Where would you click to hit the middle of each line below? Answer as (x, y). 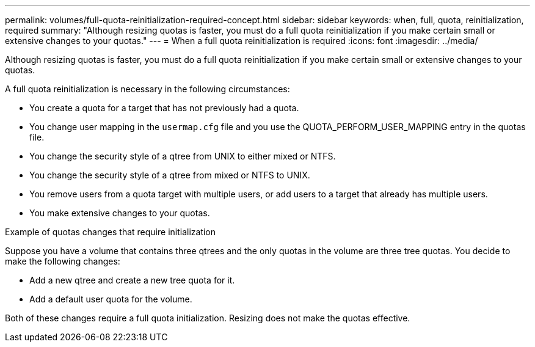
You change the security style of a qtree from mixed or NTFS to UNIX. (170, 175)
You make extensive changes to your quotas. (120, 213)
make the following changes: (63, 261)
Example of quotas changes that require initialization (111, 232)
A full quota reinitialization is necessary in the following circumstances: (147, 89)
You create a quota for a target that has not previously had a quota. (164, 108)
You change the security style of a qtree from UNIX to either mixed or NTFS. (183, 156)
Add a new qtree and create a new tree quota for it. (132, 280)
